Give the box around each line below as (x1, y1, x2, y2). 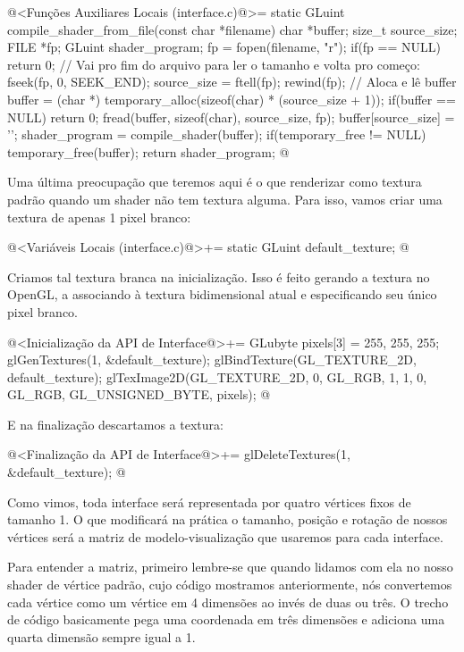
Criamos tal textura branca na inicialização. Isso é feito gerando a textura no (7, 267, 430, 286)
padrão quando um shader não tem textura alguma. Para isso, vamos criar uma (7, 189, 443, 208)
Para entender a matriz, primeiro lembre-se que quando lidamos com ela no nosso (7, 557, 453, 576)
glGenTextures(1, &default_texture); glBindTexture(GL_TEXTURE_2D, (7, 350, 417, 369)
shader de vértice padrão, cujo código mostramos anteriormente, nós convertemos (7, 575, 452, 594)
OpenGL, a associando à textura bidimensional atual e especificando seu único (7, 285, 437, 304)
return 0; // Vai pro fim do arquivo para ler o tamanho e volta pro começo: (7, 54, 420, 73)
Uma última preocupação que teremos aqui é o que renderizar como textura (7, 172, 422, 191)
